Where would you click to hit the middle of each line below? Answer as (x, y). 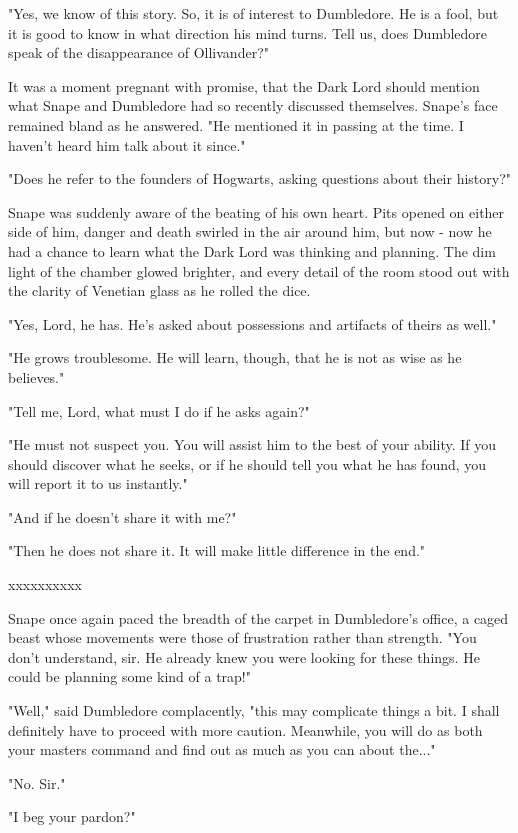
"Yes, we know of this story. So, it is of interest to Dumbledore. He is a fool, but (253, 13)
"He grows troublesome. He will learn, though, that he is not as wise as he (235, 357)
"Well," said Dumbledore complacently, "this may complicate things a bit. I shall (254, 710)
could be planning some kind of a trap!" (129, 676)
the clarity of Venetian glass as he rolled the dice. (159, 290)
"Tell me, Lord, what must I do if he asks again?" (159, 410)
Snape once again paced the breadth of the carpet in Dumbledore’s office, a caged (258, 617)
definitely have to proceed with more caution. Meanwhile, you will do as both (245, 729)
